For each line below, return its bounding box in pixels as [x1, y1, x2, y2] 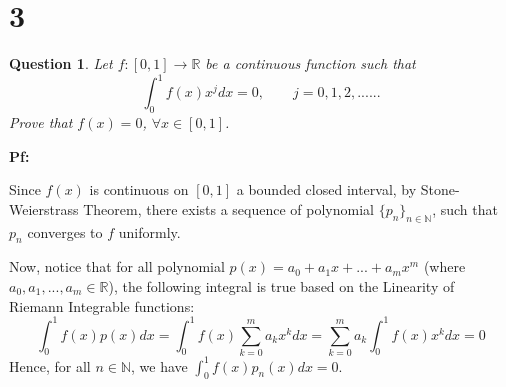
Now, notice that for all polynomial [9, 256, 225, 277]
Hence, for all [9, 355, 91, 376]
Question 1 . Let [9, 53, 113, 74]
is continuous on [89, 179, 189, 200]
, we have [130, 355, 188, 376]
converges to [27, 221, 103, 242]
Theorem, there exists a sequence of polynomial [83, 198, 374, 219]
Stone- [420, 179, 460, 200]
